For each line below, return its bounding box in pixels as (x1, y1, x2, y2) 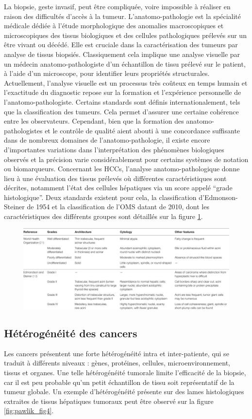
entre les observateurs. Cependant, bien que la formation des (4, 116, 184, 126)
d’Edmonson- (199, 192, 238, 202)
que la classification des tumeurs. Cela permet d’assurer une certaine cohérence (4, 106, 239, 116)
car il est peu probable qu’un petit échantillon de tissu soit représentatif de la (4, 377, 235, 387)
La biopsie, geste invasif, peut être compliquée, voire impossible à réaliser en (4, 1, 231, 11)
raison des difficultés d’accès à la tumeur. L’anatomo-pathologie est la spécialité (4, 11, 241, 21)
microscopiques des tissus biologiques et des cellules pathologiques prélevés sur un (4, 30, 247, 40)
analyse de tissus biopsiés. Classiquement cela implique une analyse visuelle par (4, 49, 240, 59)
